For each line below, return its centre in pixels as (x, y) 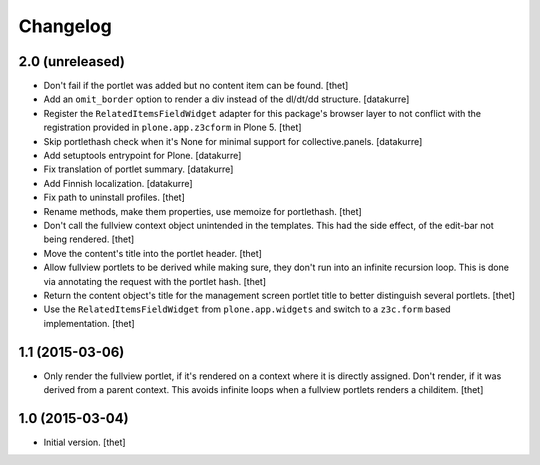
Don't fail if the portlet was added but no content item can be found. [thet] (196, 86)
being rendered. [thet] (89, 239)
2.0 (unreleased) (71, 61)
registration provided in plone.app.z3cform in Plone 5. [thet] (172, 127)
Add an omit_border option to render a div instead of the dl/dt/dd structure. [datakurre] (226, 99)
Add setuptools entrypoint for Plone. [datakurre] (142, 156)
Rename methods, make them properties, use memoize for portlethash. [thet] (202, 211)
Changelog (65, 26)
